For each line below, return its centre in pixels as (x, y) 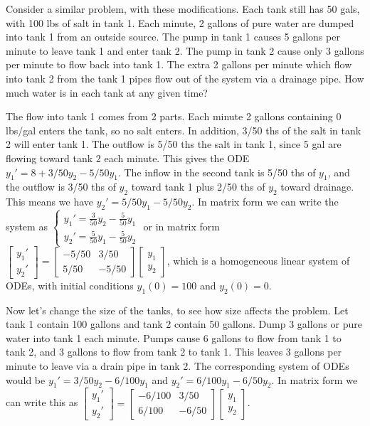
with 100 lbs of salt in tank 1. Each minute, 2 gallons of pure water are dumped (180, 22)
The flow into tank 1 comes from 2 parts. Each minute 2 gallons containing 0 (174, 116)
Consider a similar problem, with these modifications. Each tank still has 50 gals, (183, 9)
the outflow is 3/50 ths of (61, 187)
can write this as (42, 402)
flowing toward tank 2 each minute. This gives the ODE (128, 158)
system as (27, 227)
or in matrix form (181, 227)
